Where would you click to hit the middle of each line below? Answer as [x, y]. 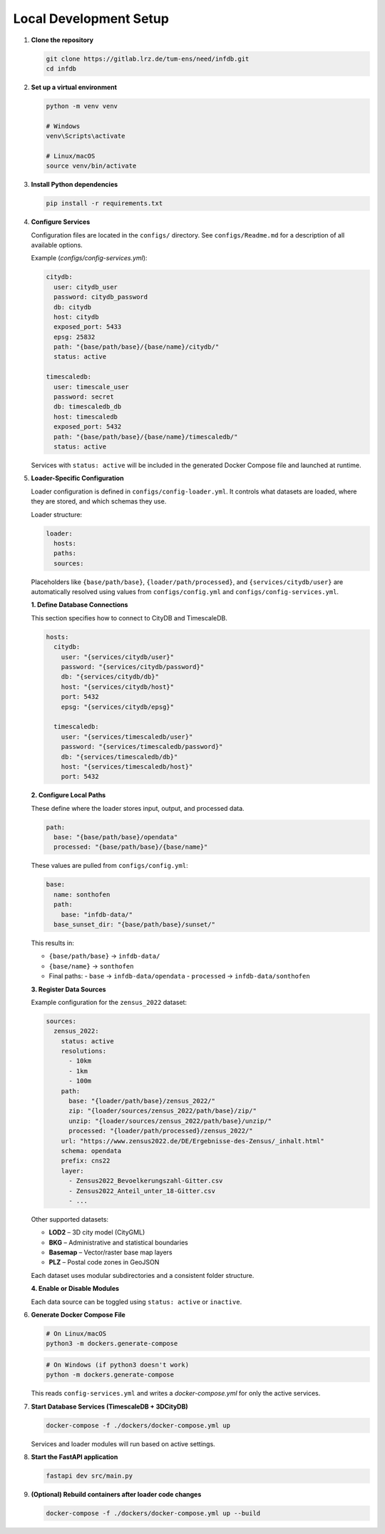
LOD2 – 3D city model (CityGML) [97, 1232]
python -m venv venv [82, 106]
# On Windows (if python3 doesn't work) [117, 1365]
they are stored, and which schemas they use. [99, 501]
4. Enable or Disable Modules [75, 1289]
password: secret [84, 397]
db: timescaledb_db [88, 407]
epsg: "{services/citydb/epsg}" [118, 707]
